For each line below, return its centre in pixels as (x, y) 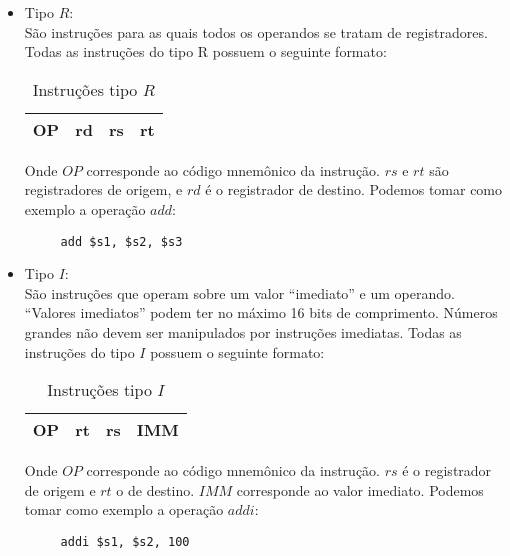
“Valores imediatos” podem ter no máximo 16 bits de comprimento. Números (261, 312)
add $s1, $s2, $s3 (121, 241)
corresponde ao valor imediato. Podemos (360, 489)
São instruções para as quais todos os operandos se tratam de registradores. (256, 31)
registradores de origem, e (103, 189)
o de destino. (155, 489)
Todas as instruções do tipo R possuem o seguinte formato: (205, 51)
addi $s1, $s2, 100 (125, 541)
